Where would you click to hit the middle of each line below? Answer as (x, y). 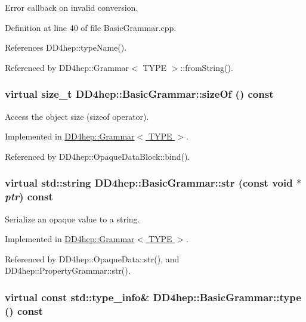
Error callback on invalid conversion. (72, 7)
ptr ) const (29, 196)
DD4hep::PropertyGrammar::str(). (68, 270)
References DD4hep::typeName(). (66, 47)
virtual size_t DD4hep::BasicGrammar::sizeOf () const (139, 94)
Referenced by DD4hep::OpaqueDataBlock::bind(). (98, 156)
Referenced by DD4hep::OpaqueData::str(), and (92, 258)
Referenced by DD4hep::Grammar (67, 67)
